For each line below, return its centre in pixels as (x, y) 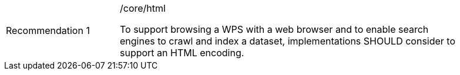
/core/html (143, 8)
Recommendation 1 (48, 30)
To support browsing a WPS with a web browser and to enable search (274, 29)
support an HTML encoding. (182, 53)
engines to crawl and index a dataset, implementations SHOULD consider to (288, 41)
